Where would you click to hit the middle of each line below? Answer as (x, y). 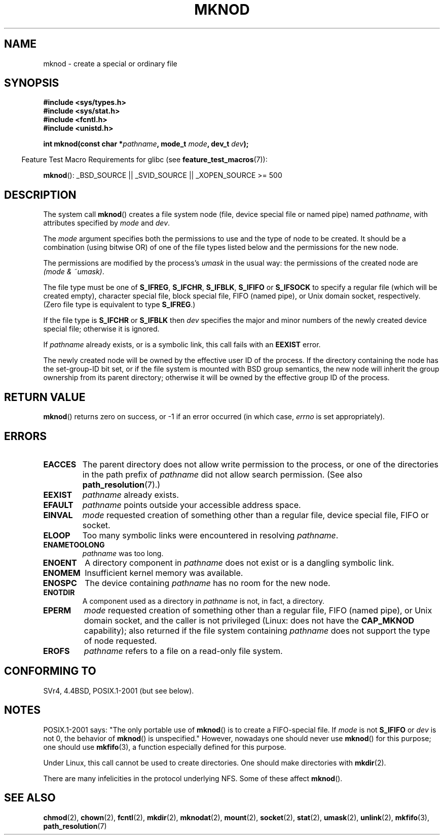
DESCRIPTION (40, 195)
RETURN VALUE (45, 397)
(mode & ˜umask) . (74, 272)
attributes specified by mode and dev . (107, 223)
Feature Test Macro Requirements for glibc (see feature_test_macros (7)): (144, 160)
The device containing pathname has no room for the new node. (208, 583)
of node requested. (120, 641)
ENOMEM (62, 573)
